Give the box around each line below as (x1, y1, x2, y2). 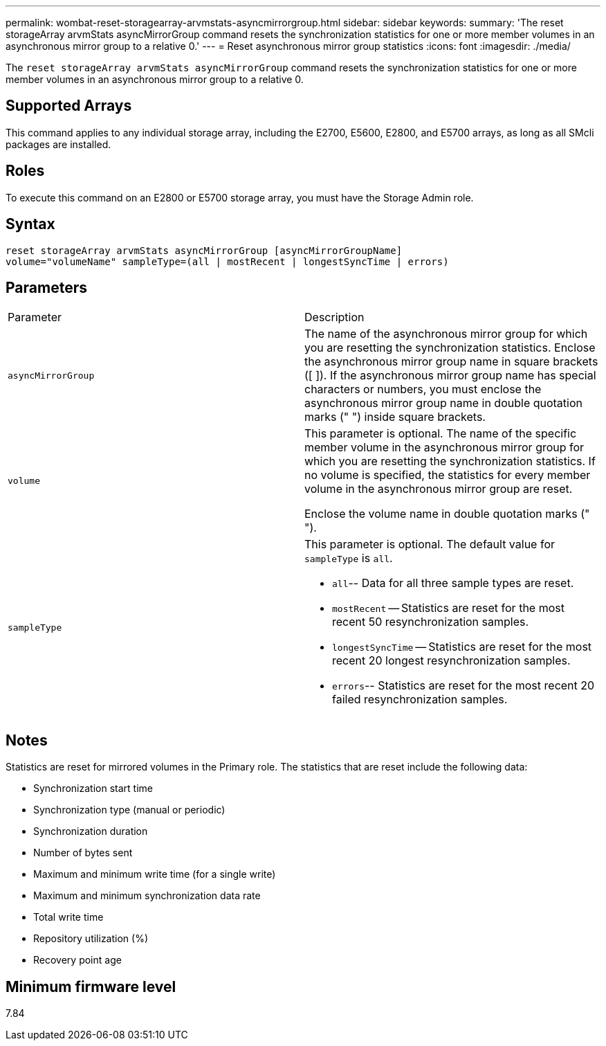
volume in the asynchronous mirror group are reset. (304, 482, 573, 496)
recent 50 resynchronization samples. (332, 615, 529, 629)
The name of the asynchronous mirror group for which (304, 327, 588, 341)
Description (304, 310, 365, 325)
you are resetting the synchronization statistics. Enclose (304, 341, 596, 355)
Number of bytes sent (33, 847, 133, 859)
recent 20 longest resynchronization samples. (332, 653, 571, 668)
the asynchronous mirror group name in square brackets (304, 354, 598, 369)
